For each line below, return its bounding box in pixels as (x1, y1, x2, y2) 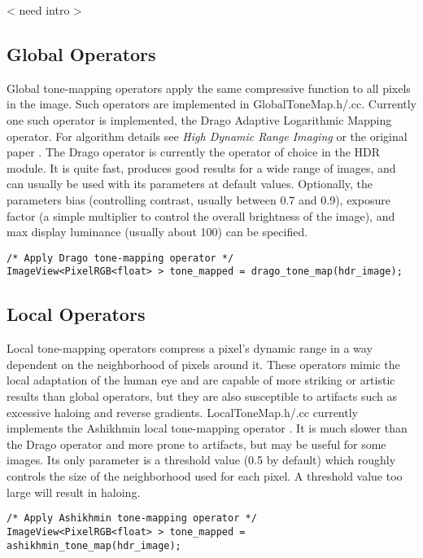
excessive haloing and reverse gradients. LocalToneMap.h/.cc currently (7, 403, 358, 420)
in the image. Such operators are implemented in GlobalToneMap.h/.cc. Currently (7, 95, 417, 112)
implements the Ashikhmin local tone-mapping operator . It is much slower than (7, 420, 408, 437)
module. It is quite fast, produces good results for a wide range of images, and (7, 159, 396, 176)
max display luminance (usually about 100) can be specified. (7, 223, 308, 240)
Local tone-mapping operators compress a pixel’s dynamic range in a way (7, 340, 373, 357)
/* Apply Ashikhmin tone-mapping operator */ (7, 512, 257, 525)
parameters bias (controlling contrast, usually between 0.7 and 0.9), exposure (7, 191, 390, 208)
